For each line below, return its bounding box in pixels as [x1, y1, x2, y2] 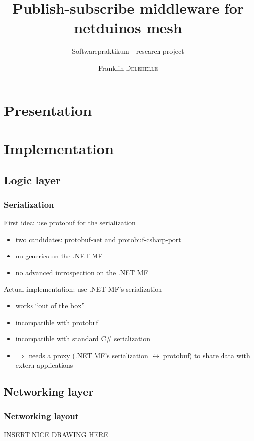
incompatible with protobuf [15, 317, 98, 327]
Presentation [4, 100, 92, 120]
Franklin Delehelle [98, 62, 158, 73]
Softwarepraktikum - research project [72, 46, 184, 56]
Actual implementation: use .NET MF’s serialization [4, 284, 162, 294]
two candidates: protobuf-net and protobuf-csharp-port [15, 234, 181, 244]
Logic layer [4, 172, 61, 187]
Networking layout [4, 409, 79, 422]
